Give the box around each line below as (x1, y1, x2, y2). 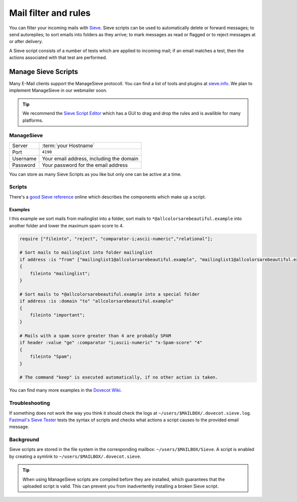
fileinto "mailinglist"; (30, 271, 91, 276)
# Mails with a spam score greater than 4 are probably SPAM (19, 333, 171, 339)
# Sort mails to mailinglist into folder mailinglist (19, 250, 153, 255)
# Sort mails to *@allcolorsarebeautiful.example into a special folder (19, 291, 200, 297)
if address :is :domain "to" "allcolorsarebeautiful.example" (19, 298, 174, 304)
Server (12, 142, 28, 149)
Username (12, 155, 37, 162)
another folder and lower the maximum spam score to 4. (9, 223, 124, 228)
